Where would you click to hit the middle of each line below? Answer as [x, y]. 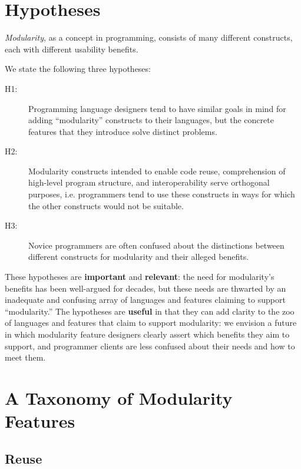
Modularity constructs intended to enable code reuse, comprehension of [157, 171]
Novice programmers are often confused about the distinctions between [156, 245]
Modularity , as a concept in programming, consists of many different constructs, [149, 37]
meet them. [25, 357]
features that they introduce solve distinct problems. [123, 131]
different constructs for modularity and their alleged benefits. [139, 257]
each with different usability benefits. [72, 49]
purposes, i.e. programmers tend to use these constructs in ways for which [162, 194]
